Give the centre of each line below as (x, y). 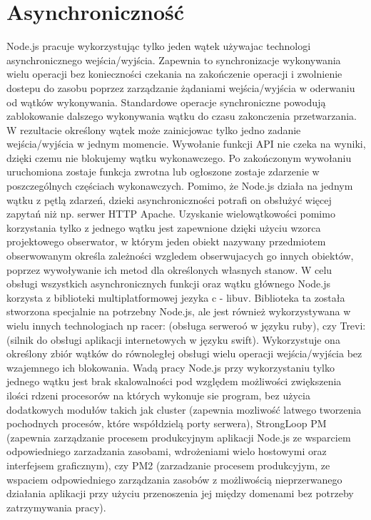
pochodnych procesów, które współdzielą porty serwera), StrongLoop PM (167, 423)
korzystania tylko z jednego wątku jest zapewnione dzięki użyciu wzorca (164, 227)
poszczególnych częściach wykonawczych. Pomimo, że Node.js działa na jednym (180, 186)
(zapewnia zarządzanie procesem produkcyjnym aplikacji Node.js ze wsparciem (179, 437)
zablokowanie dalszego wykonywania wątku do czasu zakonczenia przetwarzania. (182, 116)
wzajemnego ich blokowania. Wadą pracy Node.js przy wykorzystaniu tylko (171, 367)
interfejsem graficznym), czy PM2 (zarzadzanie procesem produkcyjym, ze (168, 465)
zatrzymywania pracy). (56, 507)
